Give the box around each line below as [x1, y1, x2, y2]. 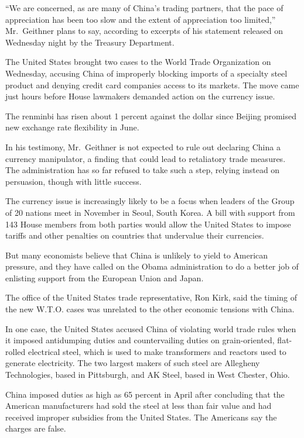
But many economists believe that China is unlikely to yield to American [5, 249, 268, 261]
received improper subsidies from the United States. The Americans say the [5, 411, 277, 423]
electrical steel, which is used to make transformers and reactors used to [28, 345, 286, 357]
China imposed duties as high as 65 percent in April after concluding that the [5, 388, 285, 400]
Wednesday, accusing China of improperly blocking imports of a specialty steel [5, 67, 288, 79]
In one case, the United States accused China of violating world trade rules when [5, 322, 296, 334]
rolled [5, 345, 26, 357]
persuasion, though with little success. [5, 175, 142, 187]
